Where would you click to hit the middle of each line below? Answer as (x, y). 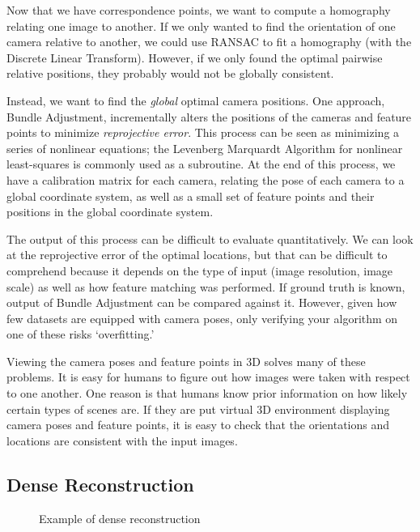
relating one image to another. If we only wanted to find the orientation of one (201, 26)
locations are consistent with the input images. (122, 440)
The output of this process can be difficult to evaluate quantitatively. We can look (210, 238)
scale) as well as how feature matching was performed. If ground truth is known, (206, 286)
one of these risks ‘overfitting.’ (81, 334)
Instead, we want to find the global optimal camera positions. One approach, (196, 100)
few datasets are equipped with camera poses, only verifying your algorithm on (202, 318)
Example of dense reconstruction (120, 518)
